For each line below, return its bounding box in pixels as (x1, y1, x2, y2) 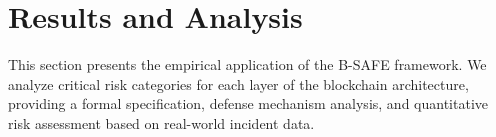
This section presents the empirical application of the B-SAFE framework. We (8, 54, 487, 75)
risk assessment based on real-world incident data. (8, 112, 315, 133)
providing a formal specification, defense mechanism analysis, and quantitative (8, 93, 488, 114)
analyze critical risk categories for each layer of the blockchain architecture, (8, 73, 469, 94)
